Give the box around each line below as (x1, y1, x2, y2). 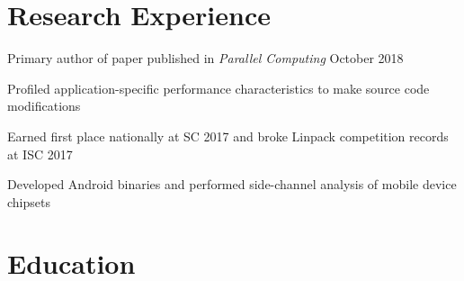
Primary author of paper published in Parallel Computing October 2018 (7, 49, 404, 68)
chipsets (7, 192, 50, 211)
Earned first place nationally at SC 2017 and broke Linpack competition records (7, 126, 449, 145)
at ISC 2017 (7, 144, 73, 163)
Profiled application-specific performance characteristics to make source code (7, 78, 430, 97)
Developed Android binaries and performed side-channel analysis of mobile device (7, 175, 457, 194)
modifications (7, 96, 81, 115)
